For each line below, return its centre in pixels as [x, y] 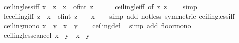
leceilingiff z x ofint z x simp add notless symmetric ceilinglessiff [119, 16]
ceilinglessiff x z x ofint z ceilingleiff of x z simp [100, 6]
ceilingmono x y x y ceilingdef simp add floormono [97, 25]
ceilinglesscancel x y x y [47, 35]
